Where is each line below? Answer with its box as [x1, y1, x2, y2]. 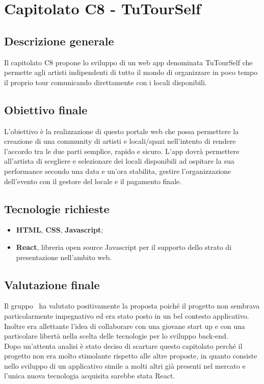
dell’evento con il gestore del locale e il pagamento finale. [4, 175, 182, 186]
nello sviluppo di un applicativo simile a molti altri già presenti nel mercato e [4, 360, 246, 371]
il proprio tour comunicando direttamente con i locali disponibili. [4, 76, 207, 87]
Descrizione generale [4, 33, 114, 48]
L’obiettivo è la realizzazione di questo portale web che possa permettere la [4, 125, 239, 136]
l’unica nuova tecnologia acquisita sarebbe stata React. [4, 370, 175, 381]
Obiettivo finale [4, 101, 88, 117]
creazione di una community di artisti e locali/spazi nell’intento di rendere [4, 136, 236, 146]
